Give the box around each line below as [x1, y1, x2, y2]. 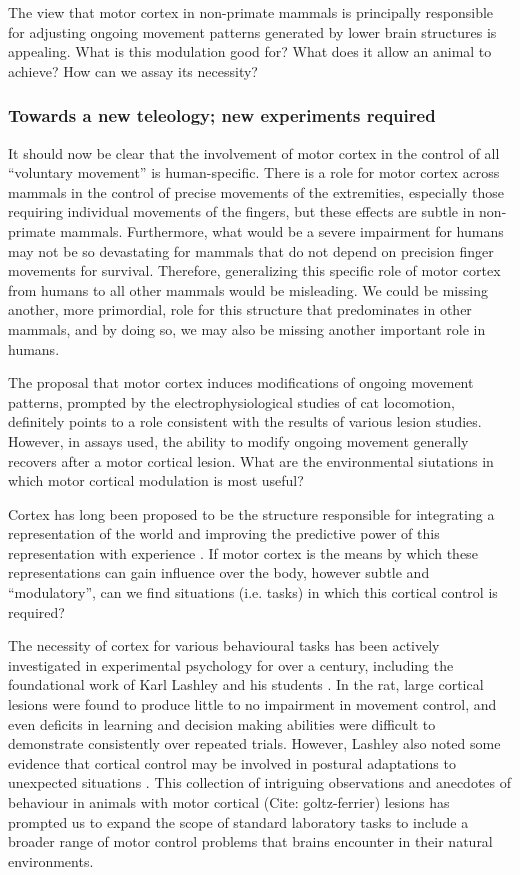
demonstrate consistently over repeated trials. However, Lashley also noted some [8, 733, 501, 754]
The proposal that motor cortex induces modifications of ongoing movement [8, 372, 474, 393]
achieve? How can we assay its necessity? [8, 60, 258, 81]
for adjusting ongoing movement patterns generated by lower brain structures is [8, 21, 497, 42]
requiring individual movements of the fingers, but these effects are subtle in [8, 201, 475, 222]
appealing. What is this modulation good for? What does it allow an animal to [8, 41, 492, 62]
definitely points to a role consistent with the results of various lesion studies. [8, 411, 482, 432]
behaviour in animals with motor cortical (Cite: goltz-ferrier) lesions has [8, 792, 450, 812]
